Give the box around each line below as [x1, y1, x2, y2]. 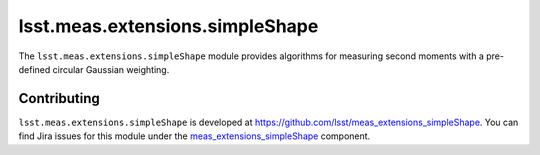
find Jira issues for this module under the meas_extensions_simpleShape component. [18, 130, 371, 142]
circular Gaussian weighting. [52, 63, 170, 75]
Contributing [18, 90, 100, 107]
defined [18, 63, 51, 75]
